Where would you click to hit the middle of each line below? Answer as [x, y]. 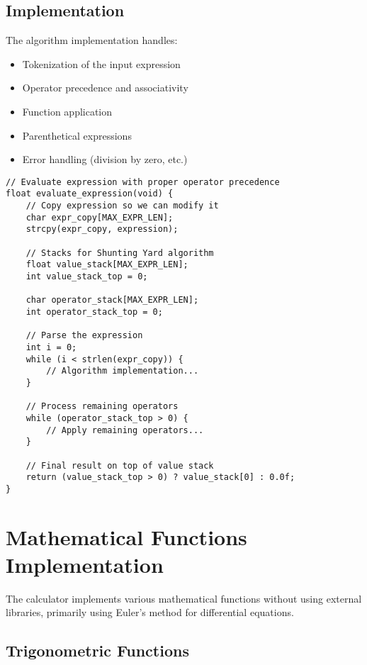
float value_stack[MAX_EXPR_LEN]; [107, 265]
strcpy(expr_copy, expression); [102, 229]
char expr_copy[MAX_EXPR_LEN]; [100, 217]
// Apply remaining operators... [125, 430]
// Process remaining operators [102, 407]
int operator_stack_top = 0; [94, 312]
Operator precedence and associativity [105, 88]
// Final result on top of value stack [120, 465]
